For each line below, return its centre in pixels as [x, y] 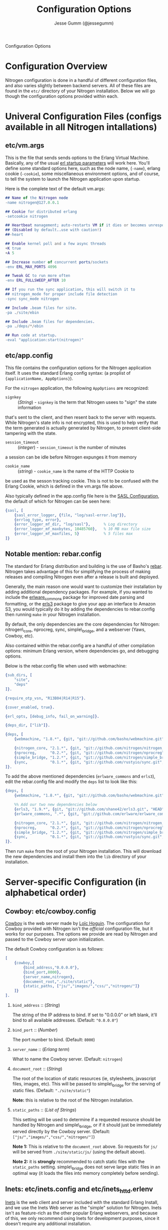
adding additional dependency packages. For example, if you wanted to [79, 592]
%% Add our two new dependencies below [56, 805]
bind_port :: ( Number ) [35, 1030]
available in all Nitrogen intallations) [81, 127]
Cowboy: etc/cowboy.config [51, 911]
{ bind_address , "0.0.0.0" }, [51, 967]
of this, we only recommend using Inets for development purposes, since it [82, 1218]
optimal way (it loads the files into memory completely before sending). [86, 1173]
